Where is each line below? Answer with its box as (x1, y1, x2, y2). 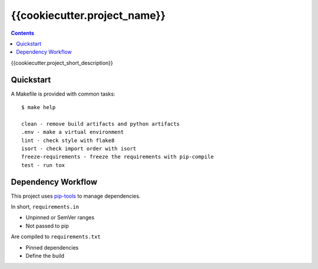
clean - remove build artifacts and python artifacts (21, 120, 180, 127)
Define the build (25, 252, 65, 259)
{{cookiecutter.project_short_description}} (11, 59, 113, 66)
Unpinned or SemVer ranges (25, 214, 95, 221)
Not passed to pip (25, 222, 69, 229)
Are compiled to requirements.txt (11, 233, 101, 240)
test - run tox (21, 162, 65, 168)
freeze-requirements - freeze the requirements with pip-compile (21, 153, 214, 160)
